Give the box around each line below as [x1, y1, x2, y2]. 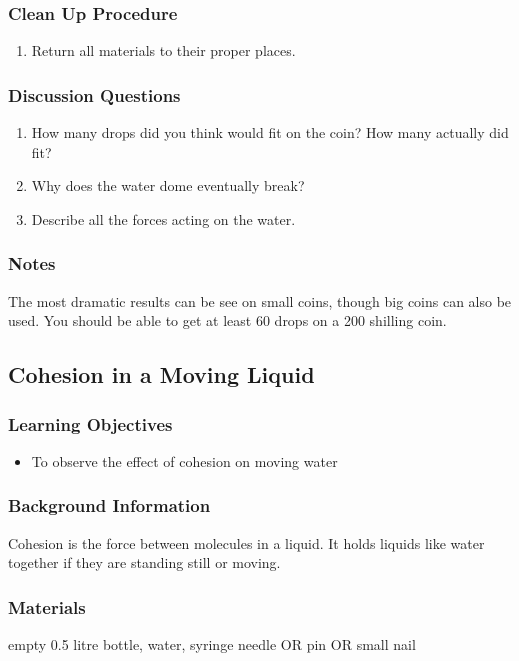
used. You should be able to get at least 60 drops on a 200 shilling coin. [8, 310, 447, 331]
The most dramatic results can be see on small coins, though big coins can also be [8, 290, 512, 311]
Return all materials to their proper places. [31, 40, 296, 61]
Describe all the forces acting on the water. [31, 208, 296, 229]
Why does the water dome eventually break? [31, 175, 305, 196]
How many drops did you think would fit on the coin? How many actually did [31, 122, 509, 143]
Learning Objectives [8, 411, 173, 436]
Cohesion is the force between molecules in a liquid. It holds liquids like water [8, 532, 485, 553]
